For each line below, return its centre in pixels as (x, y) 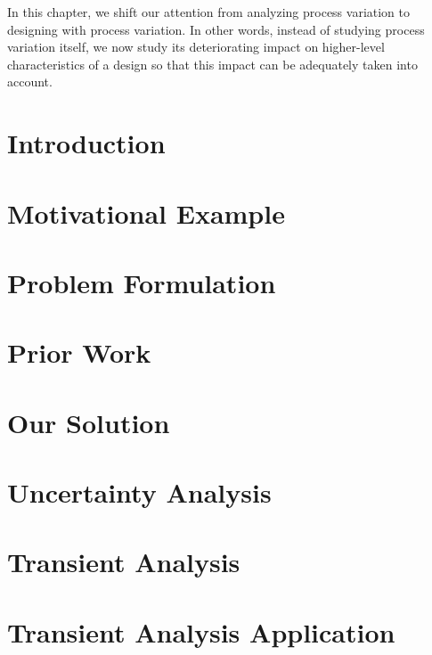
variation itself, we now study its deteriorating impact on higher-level (196, 47)
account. (30, 82)
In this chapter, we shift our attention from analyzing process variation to (209, 12)
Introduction (86, 143)
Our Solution (89, 422)
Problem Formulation (142, 282)
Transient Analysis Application (201, 631)
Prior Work (79, 352)
